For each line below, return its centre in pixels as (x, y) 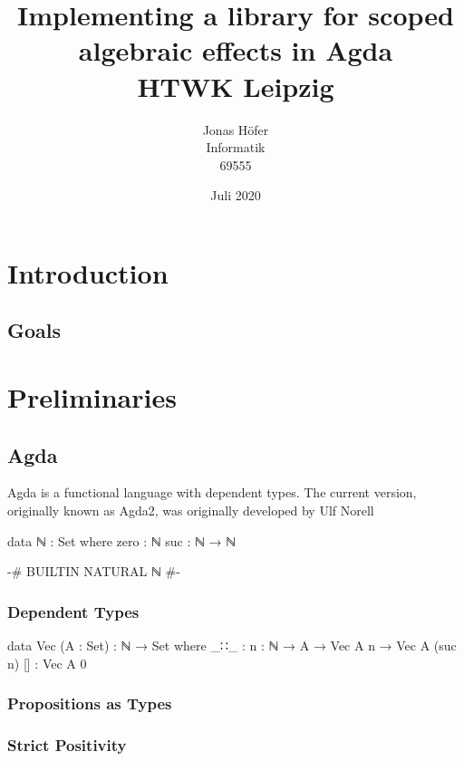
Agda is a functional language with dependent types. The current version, (212, 492)
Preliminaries (92, 397)
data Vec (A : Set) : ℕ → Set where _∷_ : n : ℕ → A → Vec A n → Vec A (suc (232, 645)
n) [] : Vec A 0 (47, 663)
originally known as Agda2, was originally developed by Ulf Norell (191, 511)
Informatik (236, 147)
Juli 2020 (236, 195)
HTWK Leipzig (236, 86)
